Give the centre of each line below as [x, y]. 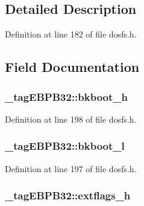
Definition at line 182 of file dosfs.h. [71, 34]
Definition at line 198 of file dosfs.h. [71, 119]
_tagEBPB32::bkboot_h [67, 96]
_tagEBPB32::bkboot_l [65, 146]
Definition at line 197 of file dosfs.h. [71, 168]
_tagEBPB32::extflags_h [68, 195]
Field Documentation [72, 67]
